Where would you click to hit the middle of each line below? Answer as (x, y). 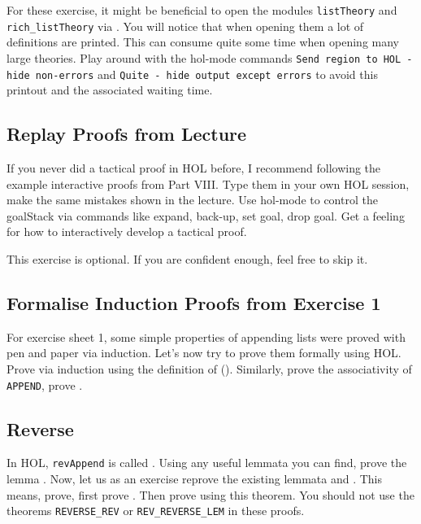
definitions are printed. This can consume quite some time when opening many (203, 42)
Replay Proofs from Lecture (127, 134)
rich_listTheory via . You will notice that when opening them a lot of (185, 26)
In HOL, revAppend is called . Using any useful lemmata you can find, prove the (207, 463)
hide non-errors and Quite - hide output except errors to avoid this (192, 74)
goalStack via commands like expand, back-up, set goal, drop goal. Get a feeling (206, 215)
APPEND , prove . (45, 384)
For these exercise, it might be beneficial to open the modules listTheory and (202, 10)
